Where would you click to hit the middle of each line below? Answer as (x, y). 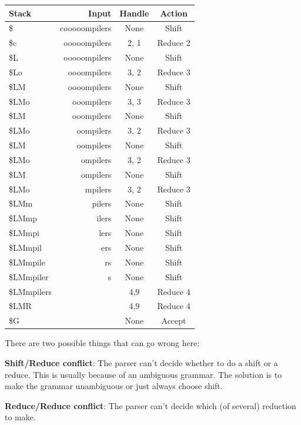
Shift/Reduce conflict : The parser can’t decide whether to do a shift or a (141, 362)
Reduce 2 (174, 43)
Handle (134, 13)
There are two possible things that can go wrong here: (102, 343)
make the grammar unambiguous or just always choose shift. (114, 386)
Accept (174, 321)
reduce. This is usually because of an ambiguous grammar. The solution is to (143, 374)
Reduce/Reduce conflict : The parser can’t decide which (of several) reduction (150, 405)
